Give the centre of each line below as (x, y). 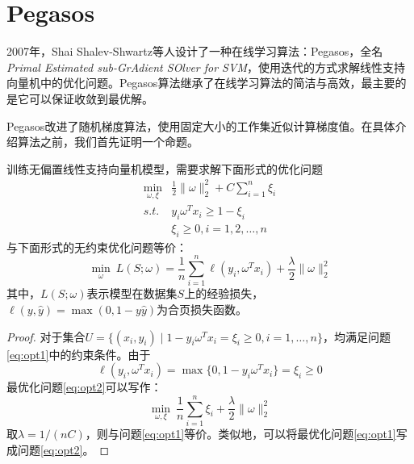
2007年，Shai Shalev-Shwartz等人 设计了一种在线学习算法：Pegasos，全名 (195, 51)
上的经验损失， (224, 293)
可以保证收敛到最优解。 (91, 98)
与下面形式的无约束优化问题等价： (97, 247)
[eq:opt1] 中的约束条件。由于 (79, 354)
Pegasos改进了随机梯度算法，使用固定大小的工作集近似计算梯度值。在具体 (201, 125)
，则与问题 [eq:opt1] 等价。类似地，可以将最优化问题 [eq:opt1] (240, 433)
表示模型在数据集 (132, 293)
